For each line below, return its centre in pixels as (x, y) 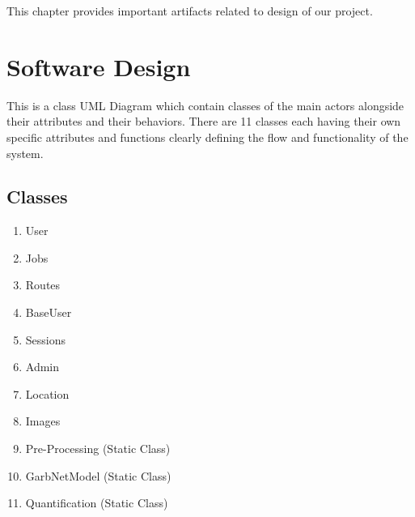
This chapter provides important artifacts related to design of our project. (190, 11)
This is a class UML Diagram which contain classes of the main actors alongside (205, 105)
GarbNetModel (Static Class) (98, 475)
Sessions (46, 339)
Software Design (99, 66)
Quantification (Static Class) (97, 503)
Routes (43, 285)
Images (43, 421)
